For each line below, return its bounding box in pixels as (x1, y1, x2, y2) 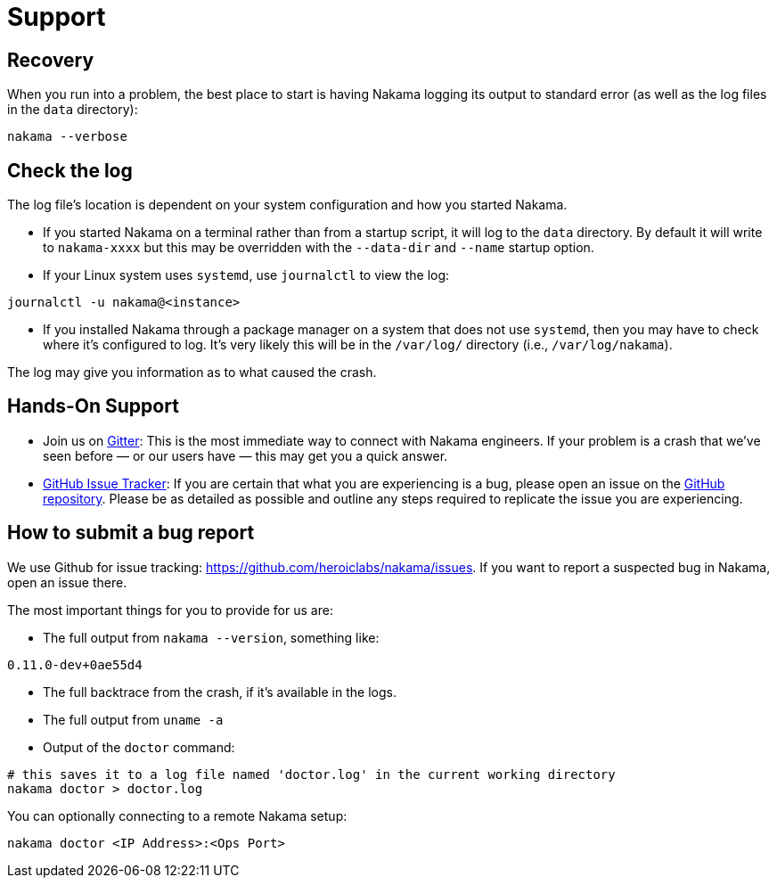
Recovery (7, 48, 94, 71)
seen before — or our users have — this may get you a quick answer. (43, 447, 448, 463)
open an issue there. (7, 574, 127, 590)
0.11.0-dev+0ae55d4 (7, 657, 143, 672)
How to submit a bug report (7, 521, 255, 545)
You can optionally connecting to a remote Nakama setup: (7, 807, 348, 824)
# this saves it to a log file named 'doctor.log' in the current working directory (7, 766, 616, 782)
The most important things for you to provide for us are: (7, 602, 333, 618)
